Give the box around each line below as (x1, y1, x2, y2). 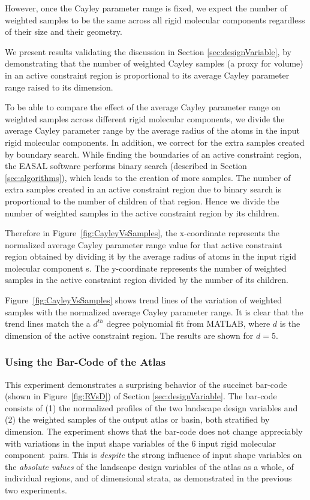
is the (279, 317, 300, 330)
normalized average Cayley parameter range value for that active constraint (5, 238, 282, 251)
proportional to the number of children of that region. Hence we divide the (5, 194, 279, 207)
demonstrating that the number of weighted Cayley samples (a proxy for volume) (5, 57, 303, 70)
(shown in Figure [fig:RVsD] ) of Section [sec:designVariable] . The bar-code (5, 390, 277, 402)
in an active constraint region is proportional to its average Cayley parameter (5, 68, 290, 81)
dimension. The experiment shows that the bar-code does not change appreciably (5, 425, 303, 438)
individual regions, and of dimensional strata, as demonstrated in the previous (5, 472, 292, 484)
